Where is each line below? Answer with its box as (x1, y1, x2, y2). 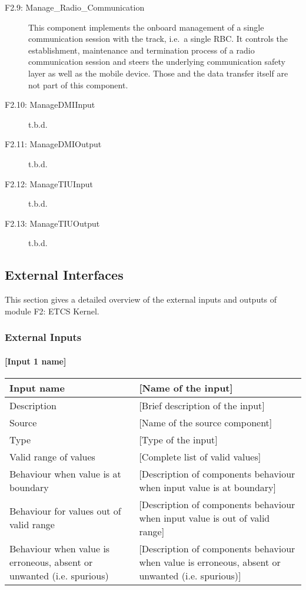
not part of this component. (28, 78, 128, 91)
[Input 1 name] (5, 354, 66, 367)
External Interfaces (5, 266, 124, 284)
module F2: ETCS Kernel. (5, 304, 99, 317)
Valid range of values (9, 449, 95, 463)
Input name (9, 380, 65, 395)
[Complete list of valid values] (139, 449, 261, 463)
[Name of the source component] (139, 415, 272, 429)
